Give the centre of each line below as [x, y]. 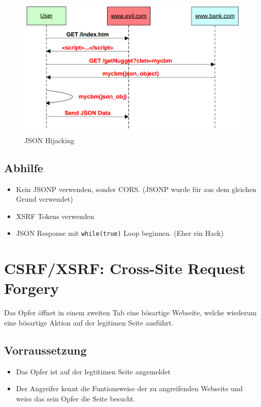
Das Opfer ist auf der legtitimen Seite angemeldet [93, 371]
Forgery [32, 288]
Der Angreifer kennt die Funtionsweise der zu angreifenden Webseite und [129, 388]
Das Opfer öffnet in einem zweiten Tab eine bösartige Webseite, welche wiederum [130, 313]
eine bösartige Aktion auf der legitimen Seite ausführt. [89, 322]
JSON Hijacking [50, 140]
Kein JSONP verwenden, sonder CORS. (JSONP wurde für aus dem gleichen [136, 189]
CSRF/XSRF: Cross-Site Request [125, 268]
